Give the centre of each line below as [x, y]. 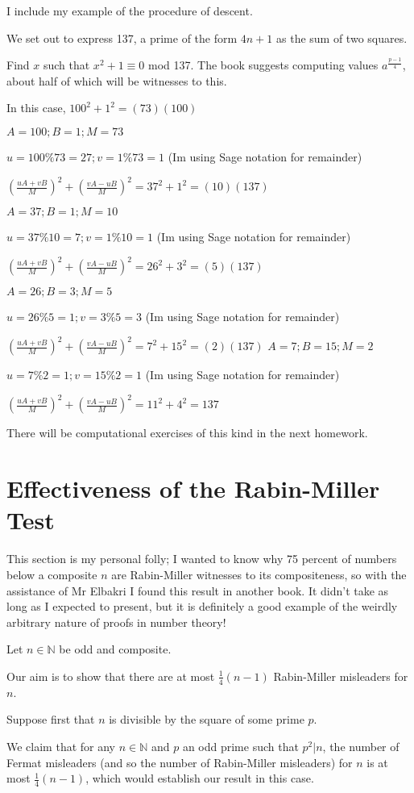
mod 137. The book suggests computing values [263, 65]
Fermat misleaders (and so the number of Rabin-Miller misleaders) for [180, 762]
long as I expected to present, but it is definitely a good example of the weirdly [202, 606]
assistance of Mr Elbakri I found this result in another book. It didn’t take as [198, 590]
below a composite [52, 574]
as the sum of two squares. [342, 38]
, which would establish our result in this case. [200, 778]
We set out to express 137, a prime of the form [122, 38]
